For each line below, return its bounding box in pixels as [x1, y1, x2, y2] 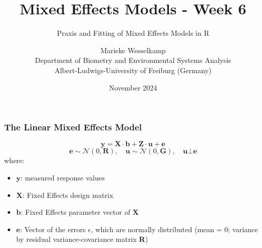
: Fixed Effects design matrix [22, 189, 114, 200]
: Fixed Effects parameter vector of [20, 207, 130, 217]
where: [4, 155, 25, 166]
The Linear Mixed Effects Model [4, 121, 142, 133]
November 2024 [108, 82, 158, 93]
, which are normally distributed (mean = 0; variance [91, 223, 258, 234]
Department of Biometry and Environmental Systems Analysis [35, 55, 231, 65]
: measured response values [20, 172, 105, 183]
